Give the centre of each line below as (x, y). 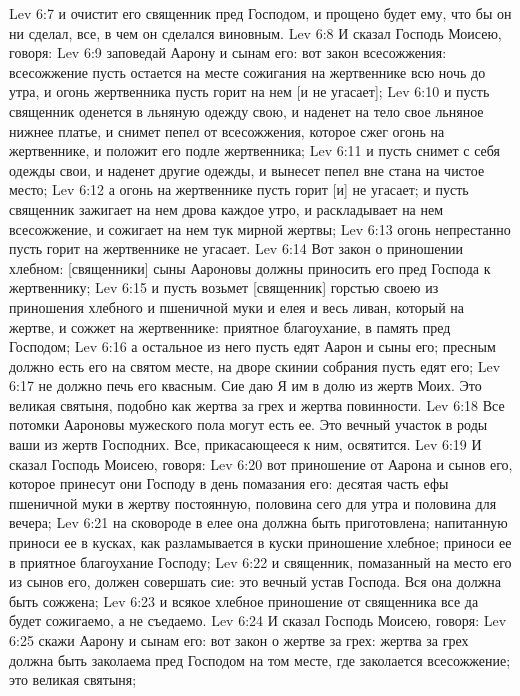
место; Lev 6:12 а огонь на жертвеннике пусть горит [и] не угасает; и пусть (239, 189)
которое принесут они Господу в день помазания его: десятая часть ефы (229, 483)
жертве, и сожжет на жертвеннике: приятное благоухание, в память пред (230, 326)
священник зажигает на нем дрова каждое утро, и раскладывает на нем (226, 208)
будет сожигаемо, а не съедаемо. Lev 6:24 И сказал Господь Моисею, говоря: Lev (258, 620)
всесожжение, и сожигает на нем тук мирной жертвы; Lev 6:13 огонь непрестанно (260, 228)
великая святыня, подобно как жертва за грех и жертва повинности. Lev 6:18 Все (257, 404)
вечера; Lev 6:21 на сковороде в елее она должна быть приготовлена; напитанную (258, 522)
